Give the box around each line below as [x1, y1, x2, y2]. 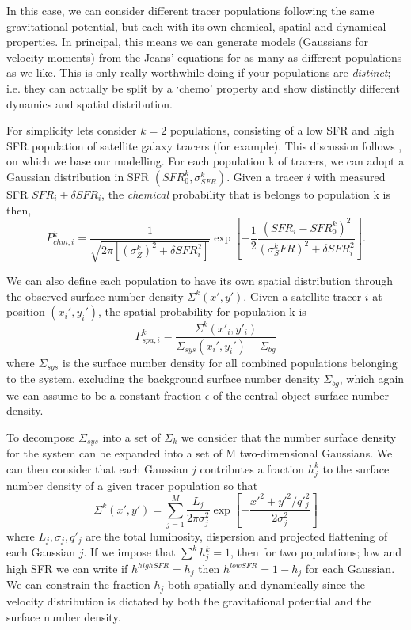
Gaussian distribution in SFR [6, 168, 150, 184]
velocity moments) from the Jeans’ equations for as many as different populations [6, 48, 402, 65]
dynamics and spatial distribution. [6, 95, 173, 112]
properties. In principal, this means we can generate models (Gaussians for [6, 33, 368, 50]
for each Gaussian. [305, 560, 395, 577]
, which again [339, 370, 405, 387]
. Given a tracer [226, 168, 303, 184]
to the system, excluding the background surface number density [6, 370, 320, 387]
